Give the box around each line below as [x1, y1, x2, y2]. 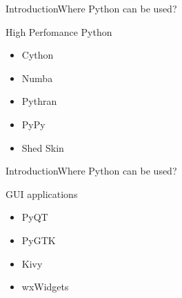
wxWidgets [21, 279, 69, 294]
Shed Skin [21, 140, 64, 155]
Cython [21, 48, 54, 62]
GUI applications [6, 186, 78, 201]
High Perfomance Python [6, 24, 112, 39]
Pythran [21, 94, 57, 108]
